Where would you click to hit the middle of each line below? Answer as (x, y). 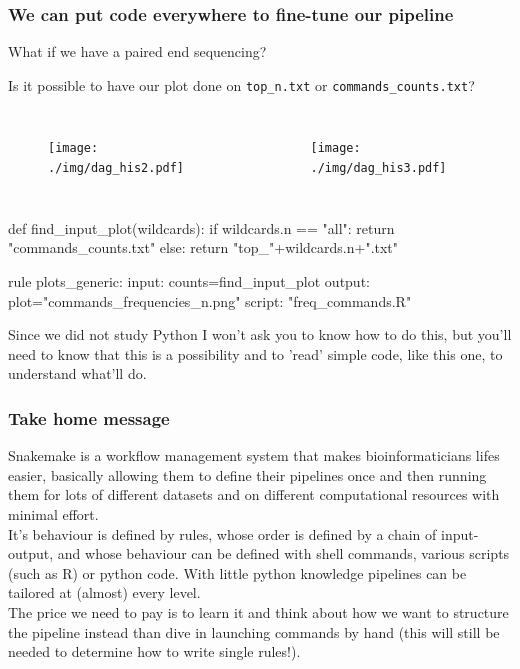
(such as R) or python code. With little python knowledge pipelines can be (237, 572)
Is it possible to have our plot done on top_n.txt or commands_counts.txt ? (241, 84)
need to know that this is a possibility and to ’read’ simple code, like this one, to (255, 353)
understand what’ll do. (77, 373)
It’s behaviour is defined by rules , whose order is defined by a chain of (222, 533)
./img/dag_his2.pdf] (116, 168)
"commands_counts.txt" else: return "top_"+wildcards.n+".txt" (203, 247)
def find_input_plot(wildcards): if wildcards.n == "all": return (201, 227)
